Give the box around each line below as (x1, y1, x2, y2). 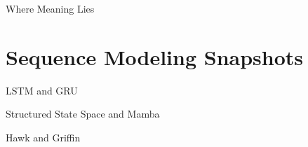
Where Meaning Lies (6, 1, 95, 15)
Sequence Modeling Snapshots (6, 42, 304, 71)
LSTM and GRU (6, 83, 78, 97)
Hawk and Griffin (6, 129, 81, 144)
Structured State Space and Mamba (6, 106, 160, 121)
